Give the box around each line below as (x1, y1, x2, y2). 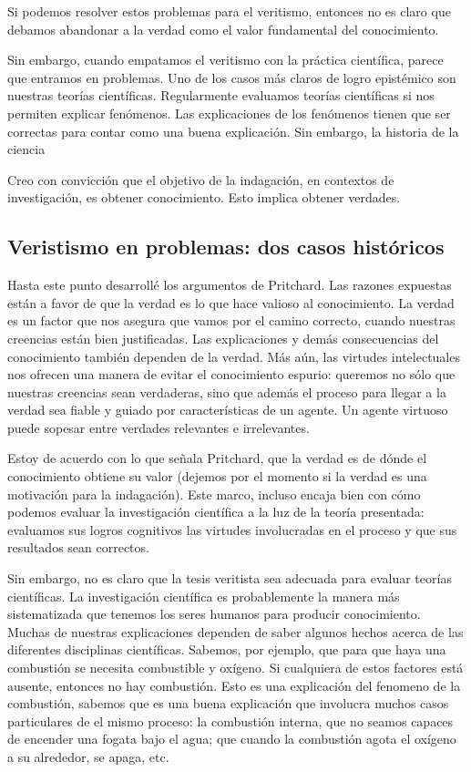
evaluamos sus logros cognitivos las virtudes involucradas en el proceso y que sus (7, 520, 457, 539)
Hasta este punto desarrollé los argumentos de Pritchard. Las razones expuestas (7, 275, 452, 294)
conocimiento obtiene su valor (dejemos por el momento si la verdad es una (7, 467, 427, 486)
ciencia (7, 139, 46, 159)
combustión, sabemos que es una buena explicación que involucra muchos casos (7, 694, 449, 713)
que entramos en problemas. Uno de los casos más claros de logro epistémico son (7, 67, 456, 87)
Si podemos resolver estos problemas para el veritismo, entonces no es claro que (7, 2, 451, 20)
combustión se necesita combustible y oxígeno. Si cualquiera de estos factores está (7, 658, 464, 677)
